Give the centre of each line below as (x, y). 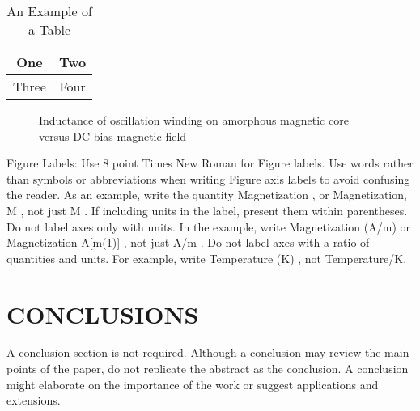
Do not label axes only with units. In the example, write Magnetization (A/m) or (208, 226)
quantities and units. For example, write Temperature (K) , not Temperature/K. (207, 258)
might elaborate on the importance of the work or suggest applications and (193, 384)
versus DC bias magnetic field (113, 136)
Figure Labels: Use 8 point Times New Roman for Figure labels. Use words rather (210, 163)
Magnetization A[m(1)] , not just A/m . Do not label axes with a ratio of (188, 242)
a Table (50, 30)
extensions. (34, 400)
